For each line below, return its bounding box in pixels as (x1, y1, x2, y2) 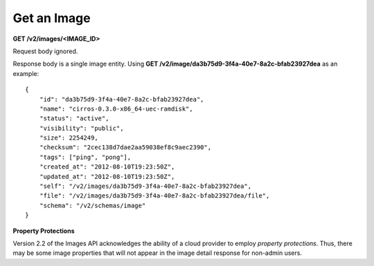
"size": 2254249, (39, 134, 98, 142)
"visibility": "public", (39, 124, 124, 132)
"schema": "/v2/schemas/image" (39, 201, 146, 209)
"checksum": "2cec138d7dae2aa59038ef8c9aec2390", (39, 144, 211, 151)
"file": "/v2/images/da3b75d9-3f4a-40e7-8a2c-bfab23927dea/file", (39, 192, 270, 200)
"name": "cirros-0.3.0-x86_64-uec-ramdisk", (39, 104, 193, 113)
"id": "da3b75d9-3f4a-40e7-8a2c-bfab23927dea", (39, 95, 204, 103)
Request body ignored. (12, 47, 78, 55)
